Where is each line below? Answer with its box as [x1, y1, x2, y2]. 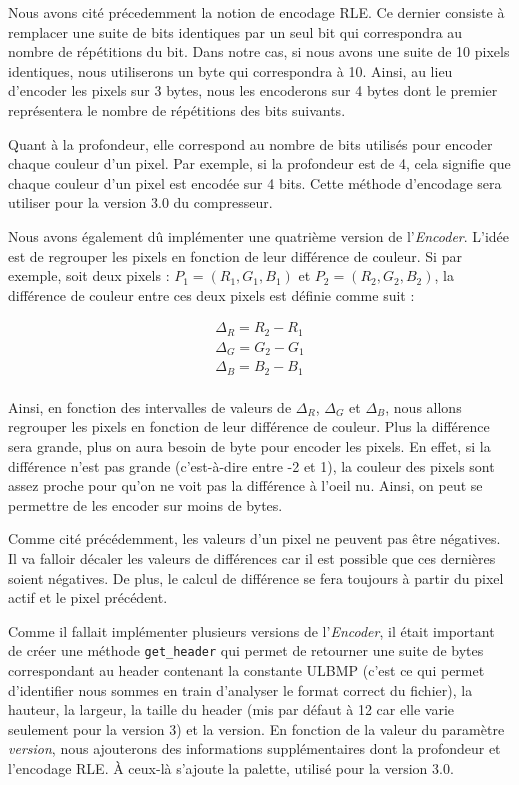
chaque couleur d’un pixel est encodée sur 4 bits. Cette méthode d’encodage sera [8, 172, 502, 193]
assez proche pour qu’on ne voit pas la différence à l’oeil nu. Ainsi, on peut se [8, 475, 483, 496]
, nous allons [385, 396, 462, 417]
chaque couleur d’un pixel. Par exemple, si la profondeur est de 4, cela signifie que [8, 153, 511, 174]
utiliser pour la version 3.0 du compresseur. [8, 192, 273, 213]
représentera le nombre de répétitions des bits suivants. [8, 99, 346, 120]
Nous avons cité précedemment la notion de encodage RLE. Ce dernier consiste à [8, 2, 505, 22]
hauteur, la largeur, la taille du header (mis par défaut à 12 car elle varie [8, 699, 455, 720]
